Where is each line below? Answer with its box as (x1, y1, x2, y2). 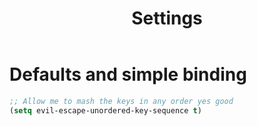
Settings (131, 7, 203, 30)
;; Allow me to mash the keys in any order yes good (9, 96, 234, 106)
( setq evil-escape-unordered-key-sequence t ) (9, 105, 202, 116)
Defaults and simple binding (9, 63, 247, 86)
